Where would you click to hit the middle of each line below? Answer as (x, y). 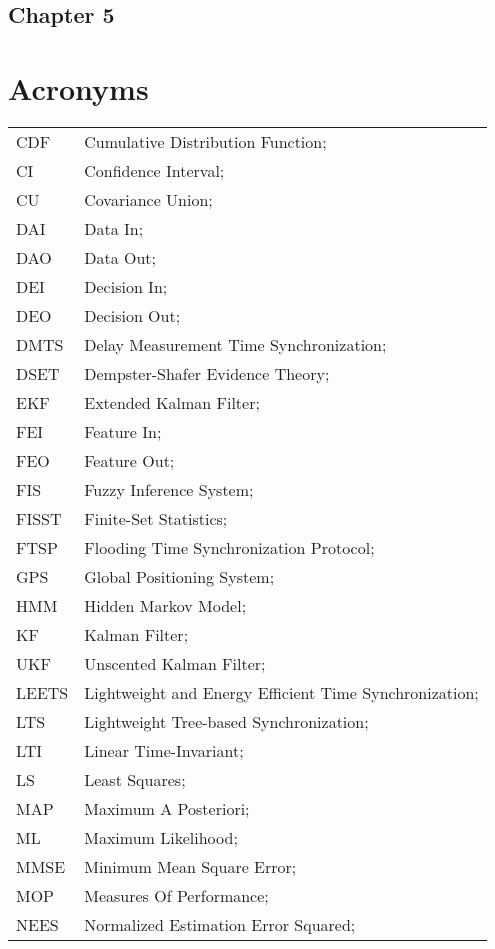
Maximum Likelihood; (161, 837)
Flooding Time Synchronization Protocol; (229, 547)
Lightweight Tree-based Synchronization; (226, 721)
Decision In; (126, 286)
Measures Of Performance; (176, 895)
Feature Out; (129, 460)
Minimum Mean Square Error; (190, 866)
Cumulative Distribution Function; (205, 141)
